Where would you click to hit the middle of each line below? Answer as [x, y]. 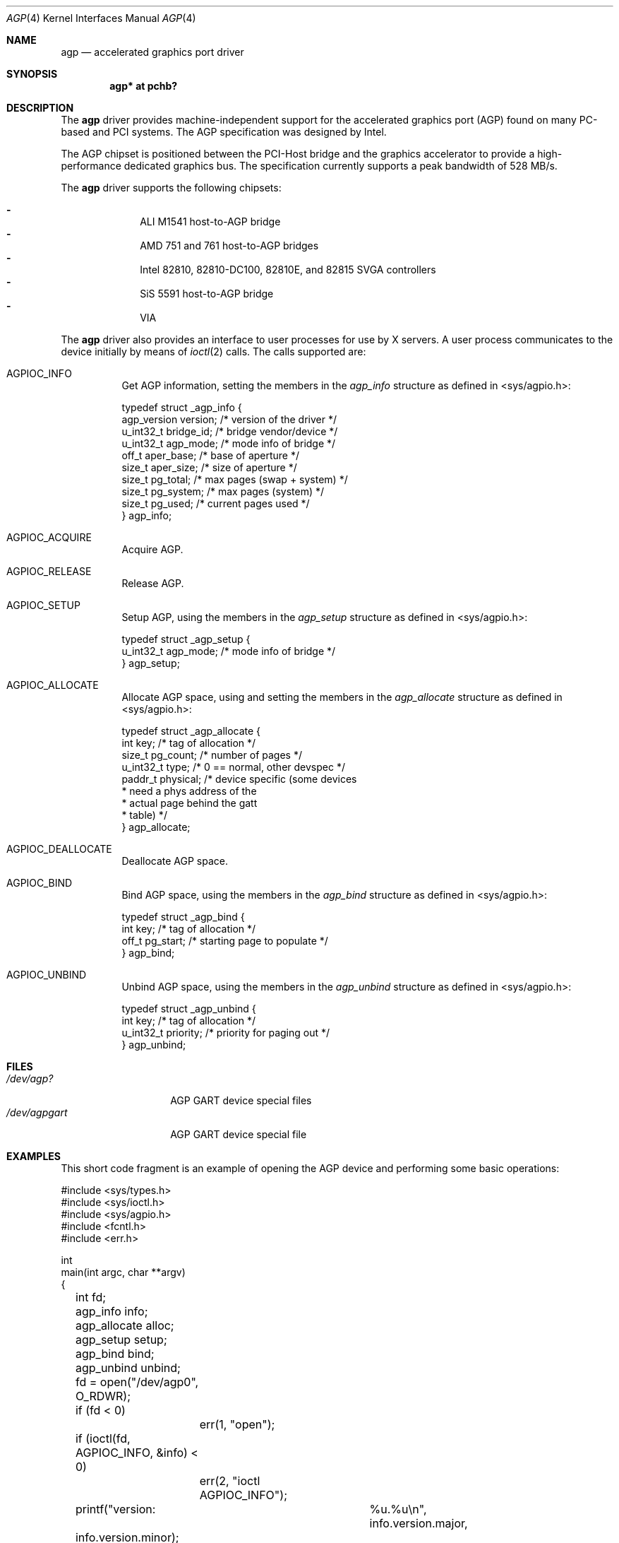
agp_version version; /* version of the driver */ [229, 419]
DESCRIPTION [40, 108]
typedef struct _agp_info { [182, 407]
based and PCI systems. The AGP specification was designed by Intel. [224, 132]
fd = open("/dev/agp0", [137, 1382]
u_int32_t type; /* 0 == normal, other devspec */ [233, 767]
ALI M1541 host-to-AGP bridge [210, 221]
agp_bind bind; [115, 1354]
